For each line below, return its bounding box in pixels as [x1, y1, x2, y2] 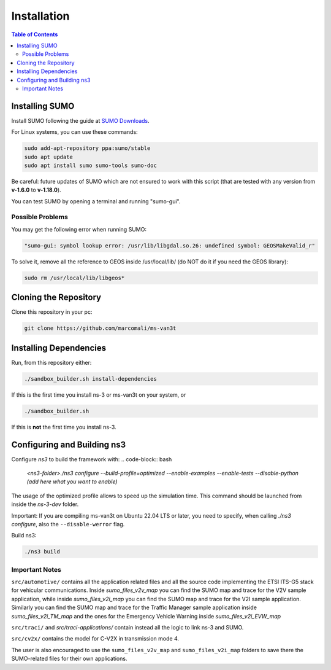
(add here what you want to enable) [26, 478, 118, 485]
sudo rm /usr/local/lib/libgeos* [24, 274, 125, 281]
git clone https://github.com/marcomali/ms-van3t [24, 325, 177, 332]
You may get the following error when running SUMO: [11, 225, 147, 233]
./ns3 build [24, 548, 61, 555]
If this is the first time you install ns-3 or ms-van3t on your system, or [11, 391, 186, 399]
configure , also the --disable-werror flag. [11, 520, 125, 528]
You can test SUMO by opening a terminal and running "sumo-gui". [11, 197, 181, 205]
